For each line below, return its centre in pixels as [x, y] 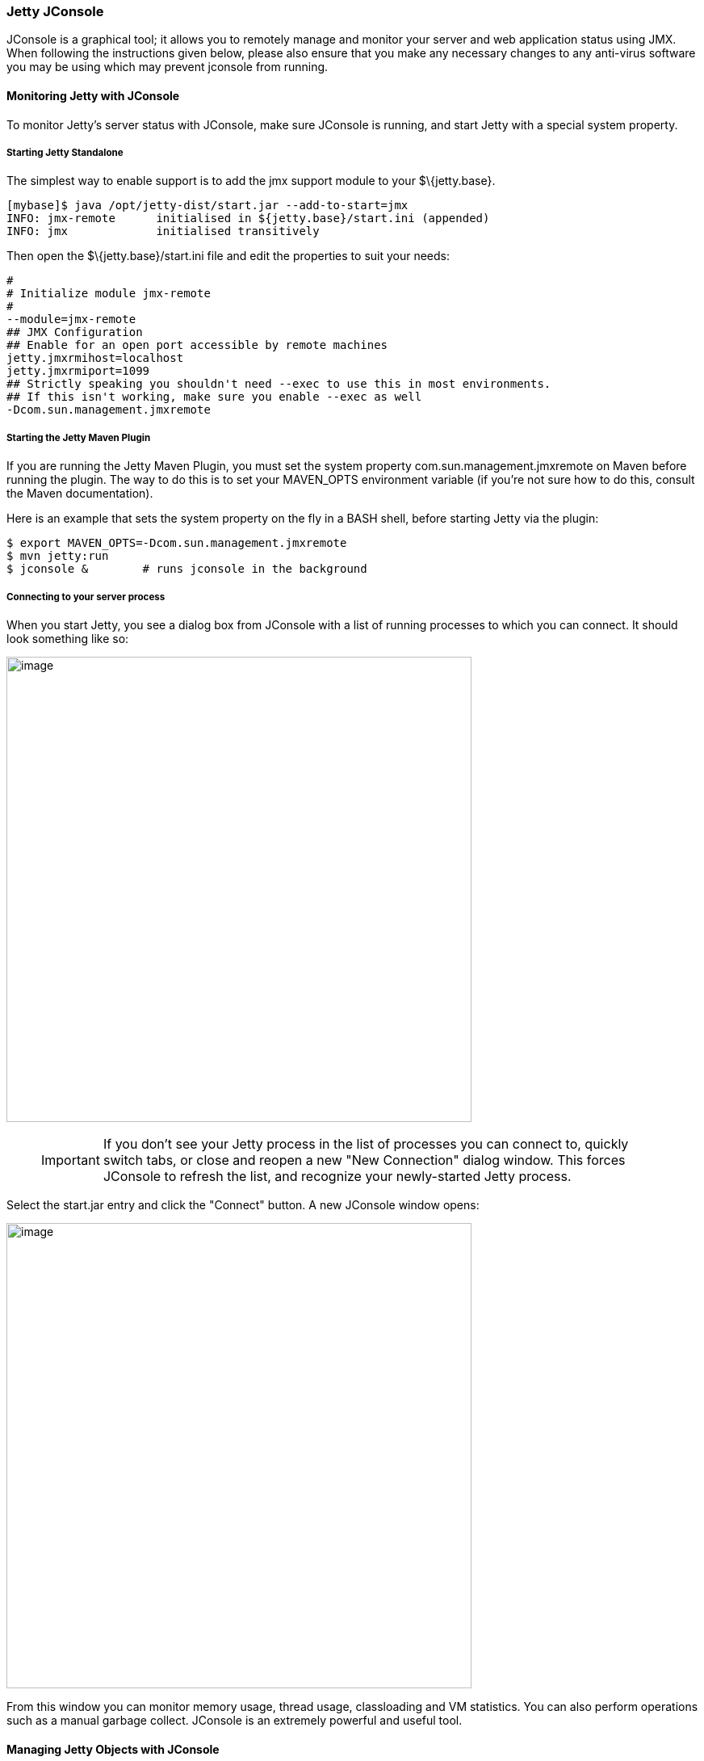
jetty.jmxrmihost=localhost [95, 358]
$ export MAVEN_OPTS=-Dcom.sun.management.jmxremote [177, 543]
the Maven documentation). [80, 494]
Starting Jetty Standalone [65, 152]
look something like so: [68, 638]
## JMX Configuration [75, 332]
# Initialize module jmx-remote [109, 294]
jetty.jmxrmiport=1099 [78, 371]
